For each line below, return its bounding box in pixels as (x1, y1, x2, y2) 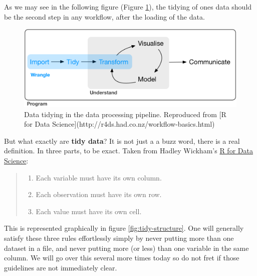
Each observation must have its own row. (36, 189, 162, 200)
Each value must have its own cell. (36, 206, 142, 216)
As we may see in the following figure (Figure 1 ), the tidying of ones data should (4, 2, 252, 12)
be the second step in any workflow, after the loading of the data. (4, 11, 205, 22)
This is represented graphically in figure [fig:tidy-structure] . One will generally (4, 223, 244, 233)
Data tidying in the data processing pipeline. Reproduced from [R (24, 109, 226, 119)
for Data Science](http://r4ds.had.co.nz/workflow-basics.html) (24, 119, 215, 129)
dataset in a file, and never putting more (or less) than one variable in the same (4, 242, 249, 253)
